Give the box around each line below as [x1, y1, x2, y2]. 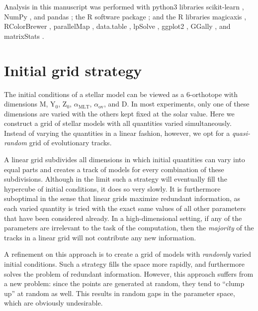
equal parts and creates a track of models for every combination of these [4, 164, 224, 174]
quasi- [232, 127, 251, 138]
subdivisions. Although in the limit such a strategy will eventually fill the [4, 174, 227, 184]
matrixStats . [4, 30, 44, 41]
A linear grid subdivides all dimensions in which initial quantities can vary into [4, 154, 245, 165]
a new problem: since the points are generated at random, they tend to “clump [4, 278, 245, 289]
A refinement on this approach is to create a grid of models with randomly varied [4, 249, 252, 259]
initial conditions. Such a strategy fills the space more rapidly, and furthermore [4, 259, 245, 269]
